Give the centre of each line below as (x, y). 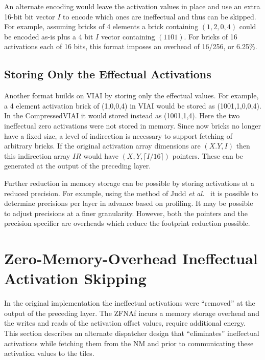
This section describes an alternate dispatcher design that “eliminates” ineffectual (132, 333)
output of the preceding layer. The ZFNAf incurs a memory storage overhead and (132, 313)
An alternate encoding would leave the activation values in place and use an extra (132, 6)
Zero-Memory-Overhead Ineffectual (131, 258)
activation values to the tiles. (49, 353)
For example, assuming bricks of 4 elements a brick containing (101, 26)
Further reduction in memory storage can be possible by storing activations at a (129, 183)
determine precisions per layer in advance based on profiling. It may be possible (129, 203)
